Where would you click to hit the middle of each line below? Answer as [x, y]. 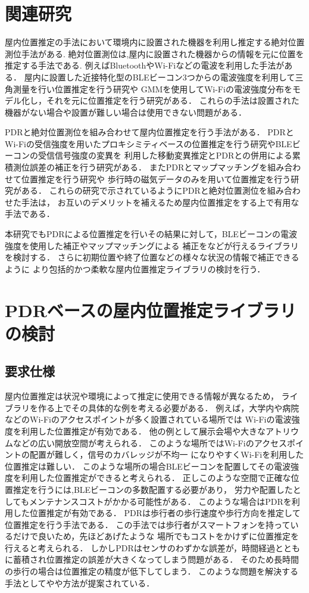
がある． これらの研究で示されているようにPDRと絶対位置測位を [140, 190]
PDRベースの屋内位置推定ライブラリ [151, 310]
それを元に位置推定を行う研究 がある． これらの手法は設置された [173, 100]
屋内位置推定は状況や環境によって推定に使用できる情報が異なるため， [142, 396]
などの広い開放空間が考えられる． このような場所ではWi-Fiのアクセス [150, 443]
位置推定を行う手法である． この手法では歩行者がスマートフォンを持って [148, 524]
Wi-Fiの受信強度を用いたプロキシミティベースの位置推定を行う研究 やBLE [149, 143]
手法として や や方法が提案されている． [80, 583]
